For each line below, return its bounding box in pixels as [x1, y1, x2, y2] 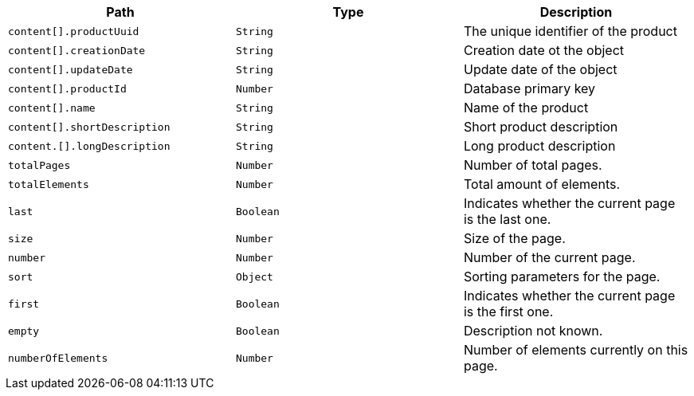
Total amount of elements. [463, 176, 621, 192]
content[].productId [8, 82, 127, 95]
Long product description [463, 138, 616, 154]
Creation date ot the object [463, 42, 625, 58]
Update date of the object [463, 61, 618, 77]
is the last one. [463, 211, 551, 227]
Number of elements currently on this [463, 342, 688, 358]
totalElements [8, 178, 89, 190]
